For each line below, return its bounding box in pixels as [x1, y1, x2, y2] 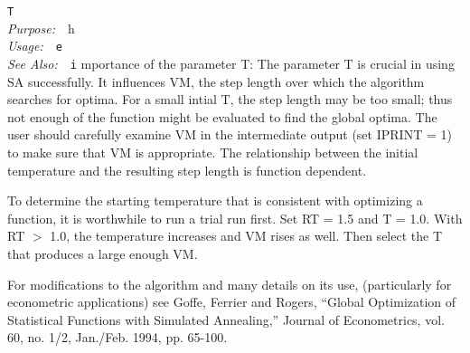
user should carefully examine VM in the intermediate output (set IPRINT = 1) [7, 125, 452, 144]
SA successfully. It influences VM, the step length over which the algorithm [7, 72, 425, 91]
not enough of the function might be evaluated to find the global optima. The [7, 107, 437, 126]
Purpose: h [7, 18, 75, 37]
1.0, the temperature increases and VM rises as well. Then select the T [50, 226, 443, 245]
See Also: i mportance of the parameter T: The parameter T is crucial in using [7, 53, 455, 72]
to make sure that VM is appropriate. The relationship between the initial [7, 142, 418, 161]
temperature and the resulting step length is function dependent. [7, 160, 367, 179]
